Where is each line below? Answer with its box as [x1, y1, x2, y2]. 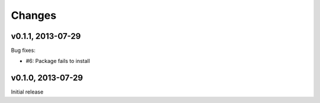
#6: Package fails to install [25, 58, 90, 65]
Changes [11, 9, 56, 22]
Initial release [11, 88, 44, 95]
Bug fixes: [11, 47, 36, 54]
